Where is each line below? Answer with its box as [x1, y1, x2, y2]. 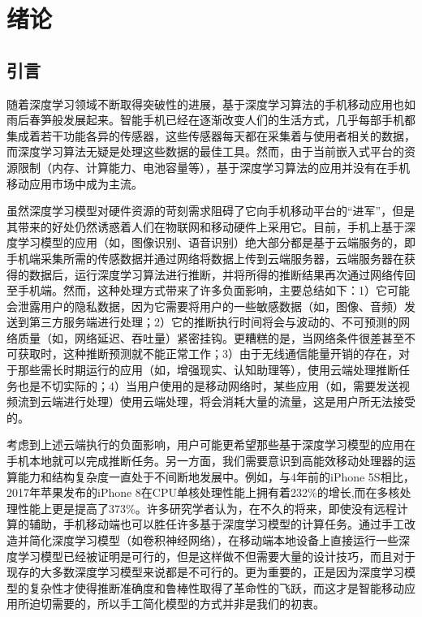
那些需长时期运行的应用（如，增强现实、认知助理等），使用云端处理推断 [17, 361, 398, 378]
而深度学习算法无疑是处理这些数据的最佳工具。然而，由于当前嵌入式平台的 [6, 143, 404, 160]
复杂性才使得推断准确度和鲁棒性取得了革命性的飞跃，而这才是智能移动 [28, 579, 404, 596]
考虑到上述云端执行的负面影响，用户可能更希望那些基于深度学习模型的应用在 [6, 436, 416, 453]
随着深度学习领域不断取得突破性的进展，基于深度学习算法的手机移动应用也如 [6, 95, 416, 112]
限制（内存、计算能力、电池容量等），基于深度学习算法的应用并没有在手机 [17, 158, 410, 175]
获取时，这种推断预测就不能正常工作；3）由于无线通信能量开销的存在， [17, 345, 398, 362]
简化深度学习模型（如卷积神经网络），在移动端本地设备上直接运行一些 [28, 532, 398, 549]
